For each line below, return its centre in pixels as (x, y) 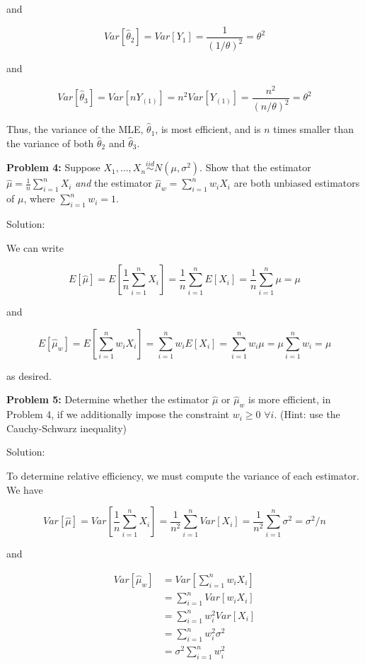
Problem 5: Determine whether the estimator (108, 399)
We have (25, 489)
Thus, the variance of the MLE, (75, 129)
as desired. (29, 375)
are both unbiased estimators (297, 183)
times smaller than (313, 129)
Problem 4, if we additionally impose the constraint (118, 414)
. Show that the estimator (255, 167)
